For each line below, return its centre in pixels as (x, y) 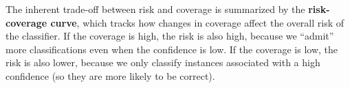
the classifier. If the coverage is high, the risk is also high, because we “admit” (170, 36)
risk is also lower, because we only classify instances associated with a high (163, 62)
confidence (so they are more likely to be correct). (110, 75)
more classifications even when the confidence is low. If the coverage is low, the (172, 49)
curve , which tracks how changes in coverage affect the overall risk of (197, 22)
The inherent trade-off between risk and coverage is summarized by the (155, 9)
